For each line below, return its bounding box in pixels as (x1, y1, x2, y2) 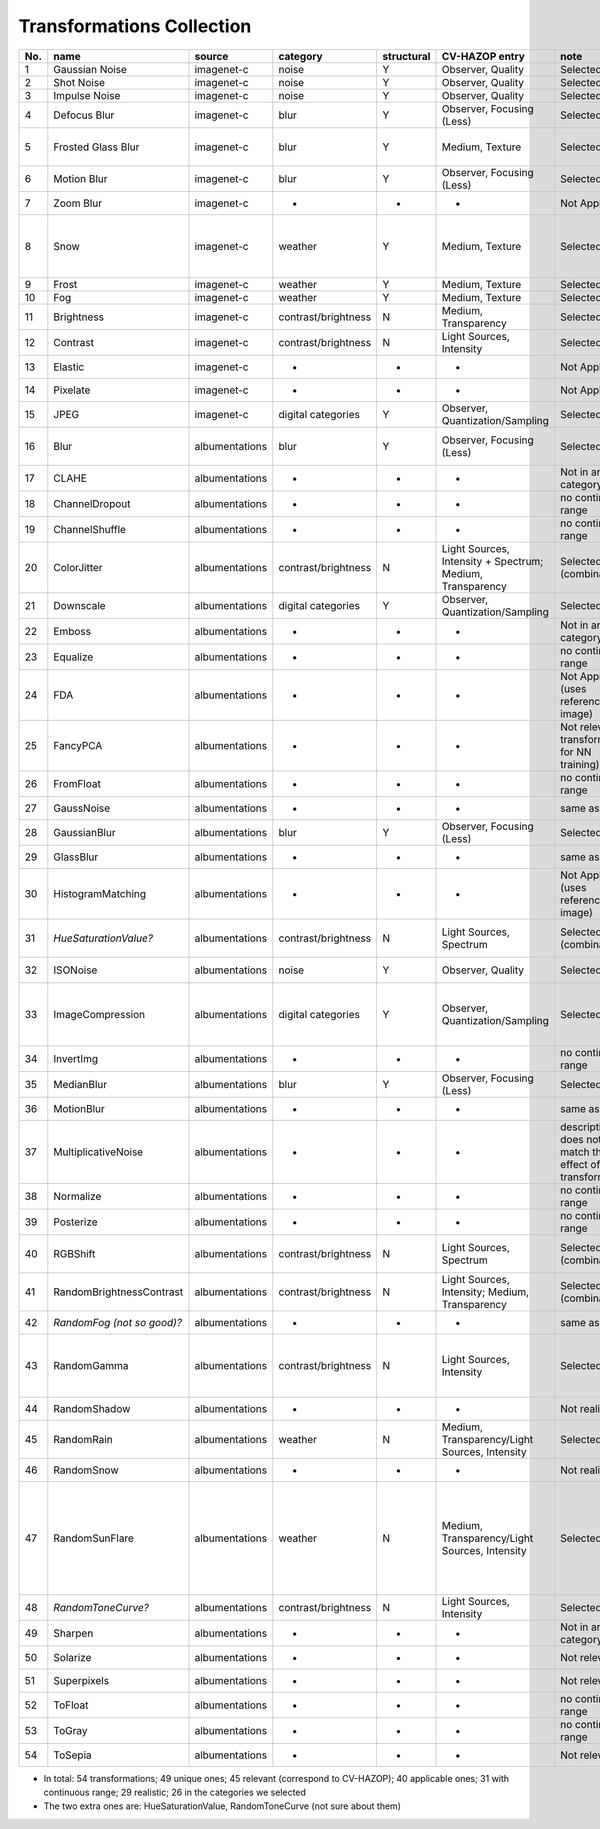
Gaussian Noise (53, 62, 127, 76)
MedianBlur (53, 1077, 108, 1091)
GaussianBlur (53, 825, 116, 839)
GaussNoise (53, 801, 111, 815)
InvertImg (53, 1051, 99, 1065)
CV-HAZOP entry (441, 49, 525, 63)
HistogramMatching (53, 886, 147, 900)
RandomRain (53, 1432, 114, 1446)
